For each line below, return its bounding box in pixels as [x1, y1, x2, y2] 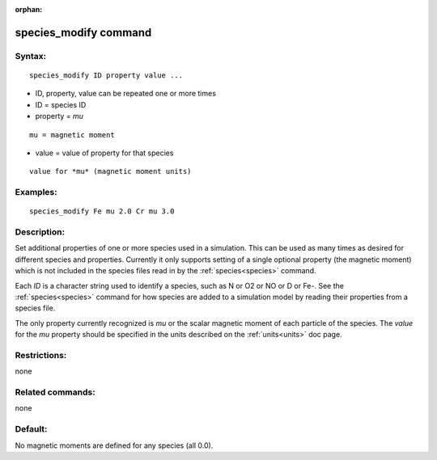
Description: [15, 226, 65, 238]
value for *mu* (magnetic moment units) [29, 167, 192, 176]
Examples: [15, 187, 57, 198]
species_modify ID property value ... [29, 70, 184, 80]
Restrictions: [15, 349, 67, 361]
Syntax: [15, 50, 47, 61]
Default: [15, 424, 48, 435]
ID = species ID [35, 99, 87, 109]
